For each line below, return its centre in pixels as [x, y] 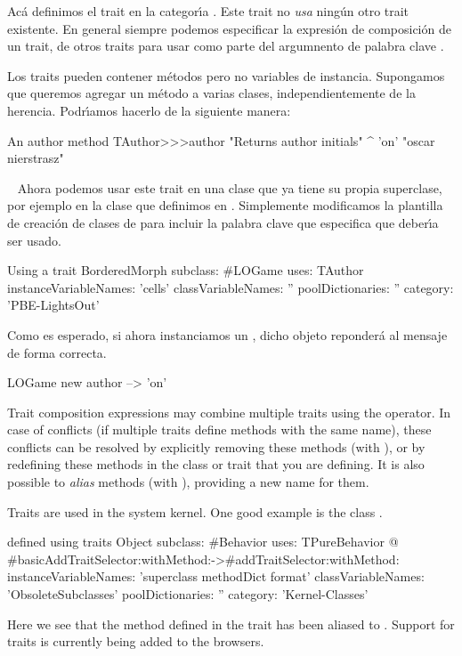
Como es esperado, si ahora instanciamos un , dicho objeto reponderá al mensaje [227, 334]
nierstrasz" [36, 158]
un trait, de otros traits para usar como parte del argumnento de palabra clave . [226, 46]
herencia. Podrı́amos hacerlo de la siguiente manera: [149, 110]
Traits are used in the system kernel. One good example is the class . [195, 511]
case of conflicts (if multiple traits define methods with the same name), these [219, 429]
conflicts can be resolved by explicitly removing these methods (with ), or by [216, 446]
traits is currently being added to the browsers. [136, 641]
